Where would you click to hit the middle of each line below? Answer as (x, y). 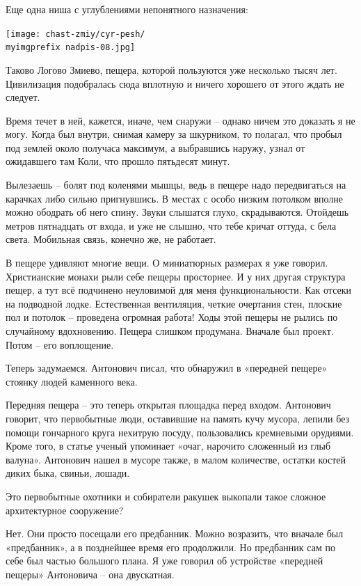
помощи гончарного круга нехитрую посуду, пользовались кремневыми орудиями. (180, 432)
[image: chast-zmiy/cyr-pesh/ (75, 34)
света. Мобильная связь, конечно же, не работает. (111, 239)
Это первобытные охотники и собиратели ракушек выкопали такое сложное (166, 496)
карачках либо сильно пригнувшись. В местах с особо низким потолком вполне (175, 198)
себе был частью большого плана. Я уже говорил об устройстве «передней (165, 561)
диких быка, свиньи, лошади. (68, 473)
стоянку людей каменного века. (72, 381)
